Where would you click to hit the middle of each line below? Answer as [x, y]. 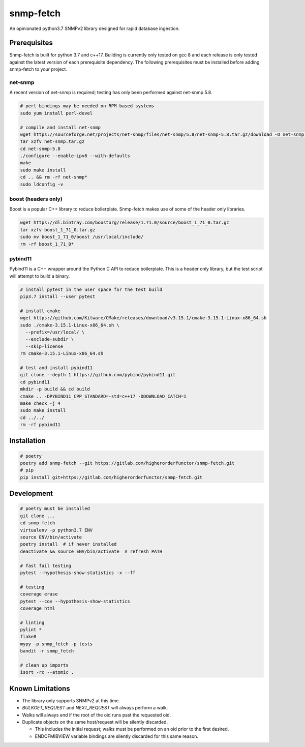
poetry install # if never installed [68, 544]
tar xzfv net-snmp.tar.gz [52, 142]
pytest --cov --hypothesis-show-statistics [75, 601]
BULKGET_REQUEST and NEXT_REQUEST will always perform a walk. [95, 708]
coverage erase [39, 594]
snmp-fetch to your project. [38, 69]
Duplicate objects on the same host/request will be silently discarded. [95, 722]
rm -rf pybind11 [40, 425]
